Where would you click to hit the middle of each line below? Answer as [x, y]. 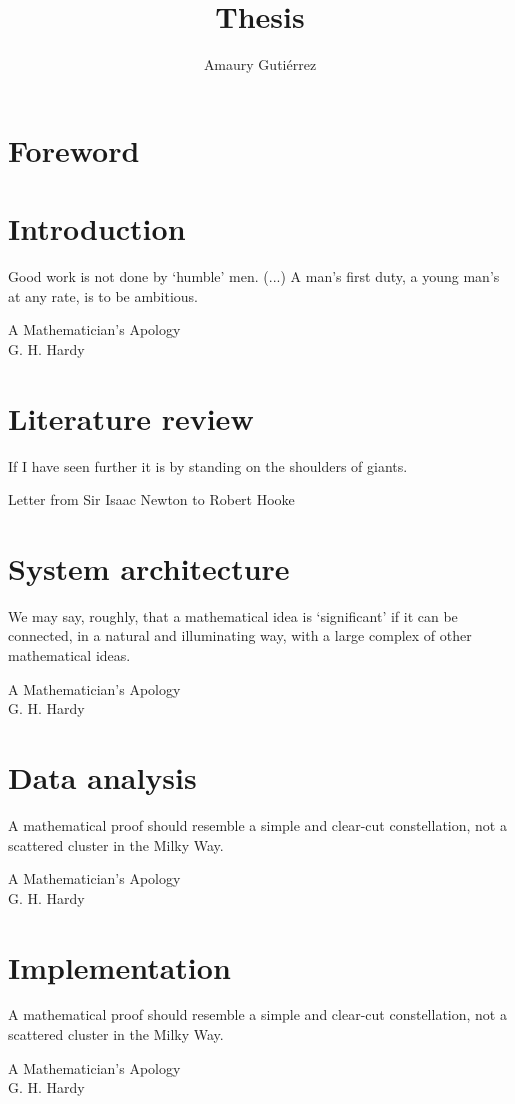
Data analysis [102, 777]
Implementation [119, 966]
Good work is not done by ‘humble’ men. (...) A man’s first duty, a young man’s [254, 276]
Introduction [97, 228]
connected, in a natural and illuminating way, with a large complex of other [240, 635]
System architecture [149, 567]
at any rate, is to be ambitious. [103, 295]
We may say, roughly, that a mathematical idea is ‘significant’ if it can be [233, 615]
